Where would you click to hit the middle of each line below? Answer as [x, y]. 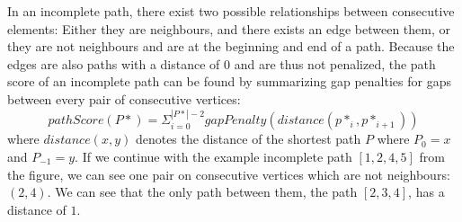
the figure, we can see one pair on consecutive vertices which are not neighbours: [229, 174]
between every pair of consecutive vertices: [124, 98]
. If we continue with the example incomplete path [213, 156]
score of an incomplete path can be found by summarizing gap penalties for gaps [229, 81]
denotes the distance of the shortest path [248, 139]
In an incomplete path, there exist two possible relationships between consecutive [231, 11]
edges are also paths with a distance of [114, 63]
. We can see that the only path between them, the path [202, 192]
